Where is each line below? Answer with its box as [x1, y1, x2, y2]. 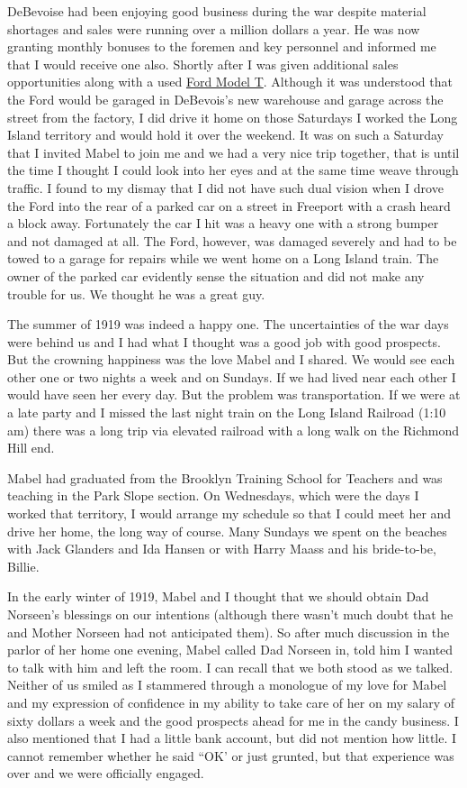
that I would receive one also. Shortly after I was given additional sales [7, 54, 399, 73]
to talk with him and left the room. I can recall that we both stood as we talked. [7, 657, 454, 676]
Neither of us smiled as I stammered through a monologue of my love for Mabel [7, 675, 447, 694]
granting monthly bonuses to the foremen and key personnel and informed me [7, 37, 436, 56]
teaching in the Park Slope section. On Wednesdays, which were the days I [7, 486, 419, 505]
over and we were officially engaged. [7, 764, 204, 783]
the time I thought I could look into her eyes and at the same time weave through [7, 160, 459, 179]
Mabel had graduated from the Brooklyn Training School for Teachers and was [7, 468, 443, 487]
